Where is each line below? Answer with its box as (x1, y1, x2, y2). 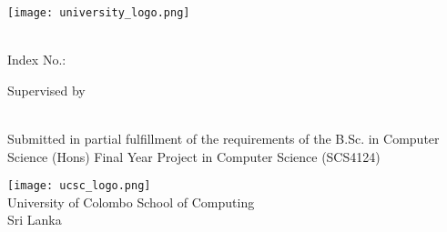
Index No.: (7, 50, 66, 69)
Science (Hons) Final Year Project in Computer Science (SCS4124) (7, 146, 381, 166)
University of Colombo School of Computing (7, 192, 255, 211)
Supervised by (7, 80, 86, 99)
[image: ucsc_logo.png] (7, 179, 151, 193)
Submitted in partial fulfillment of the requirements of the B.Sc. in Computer (7, 129, 440, 148)
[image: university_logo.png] (7, 6, 190, 19)
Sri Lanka (7, 210, 62, 229)
